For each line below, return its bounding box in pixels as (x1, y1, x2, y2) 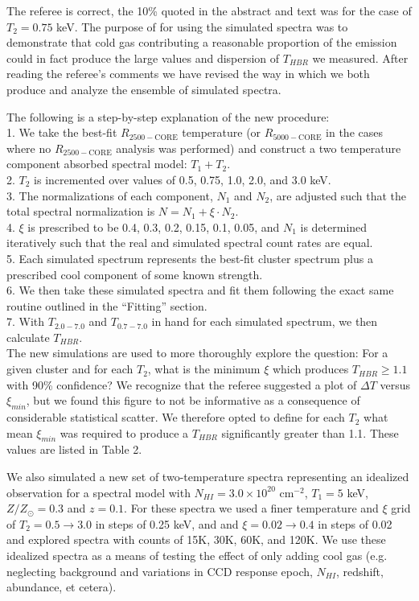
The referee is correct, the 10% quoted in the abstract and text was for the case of (6, 2, 412, 19)
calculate (6, 328, 50, 345)
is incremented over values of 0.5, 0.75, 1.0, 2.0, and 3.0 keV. (34, 171, 331, 187)
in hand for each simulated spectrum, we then (151, 313, 378, 330)
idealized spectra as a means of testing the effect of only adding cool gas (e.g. (6, 547, 388, 563)
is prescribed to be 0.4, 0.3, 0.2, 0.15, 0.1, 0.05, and (27, 218, 280, 235)
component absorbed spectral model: (6, 155, 187, 172)
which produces (272, 360, 349, 377)
